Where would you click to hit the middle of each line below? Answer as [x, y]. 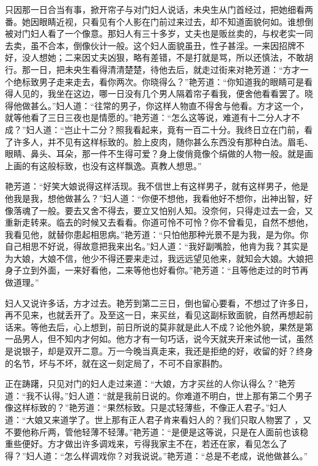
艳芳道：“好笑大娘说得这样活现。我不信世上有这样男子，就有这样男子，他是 [157, 186]
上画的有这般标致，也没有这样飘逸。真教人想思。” [103, 165]
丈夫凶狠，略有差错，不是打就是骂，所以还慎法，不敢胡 [202, 57]
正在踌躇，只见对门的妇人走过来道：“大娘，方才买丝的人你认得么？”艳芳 [150, 384]
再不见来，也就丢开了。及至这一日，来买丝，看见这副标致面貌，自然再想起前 [159, 315]
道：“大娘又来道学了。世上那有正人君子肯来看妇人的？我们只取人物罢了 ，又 [158, 419]
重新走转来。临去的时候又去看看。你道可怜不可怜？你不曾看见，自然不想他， [159, 222]
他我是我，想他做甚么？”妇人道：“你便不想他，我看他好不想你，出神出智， [155, 198]
